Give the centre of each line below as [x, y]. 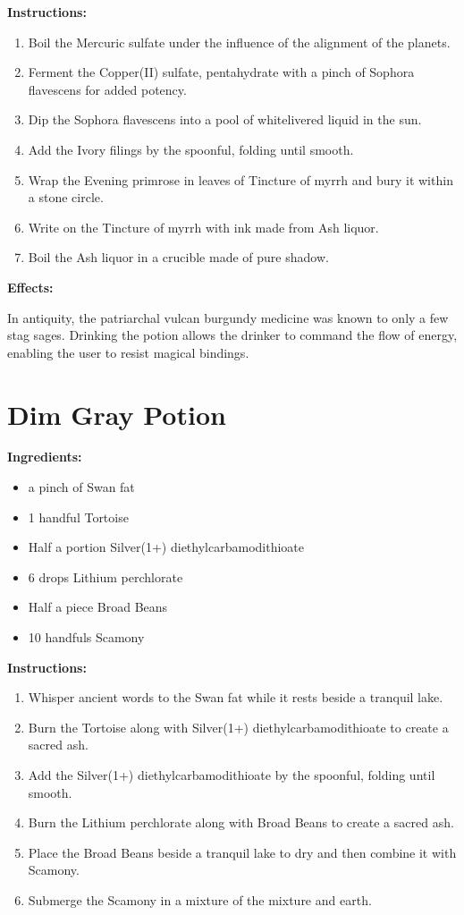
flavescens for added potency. [107, 89]
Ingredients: [45, 457]
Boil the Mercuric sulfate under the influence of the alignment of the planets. [239, 42]
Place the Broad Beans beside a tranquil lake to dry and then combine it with [242, 852]
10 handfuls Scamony [86, 637]
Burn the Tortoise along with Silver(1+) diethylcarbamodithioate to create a [238, 727]
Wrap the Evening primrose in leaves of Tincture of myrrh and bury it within [240, 179]
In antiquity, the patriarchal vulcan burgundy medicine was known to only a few [228, 317]
